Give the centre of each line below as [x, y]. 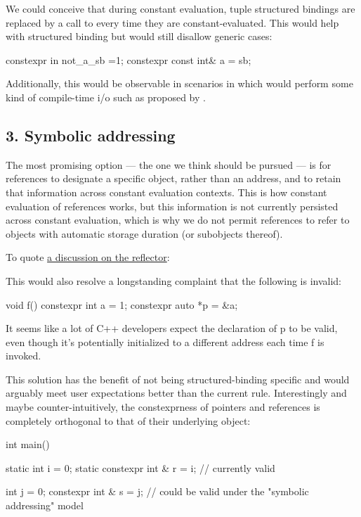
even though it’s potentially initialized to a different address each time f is [165, 342]
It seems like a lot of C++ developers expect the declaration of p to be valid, [172, 328]
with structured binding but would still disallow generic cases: [139, 36]
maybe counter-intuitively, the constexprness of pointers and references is [163, 407]
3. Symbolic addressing [91, 135]
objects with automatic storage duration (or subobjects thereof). [144, 233]
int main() [28, 444]
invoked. [24, 356]
